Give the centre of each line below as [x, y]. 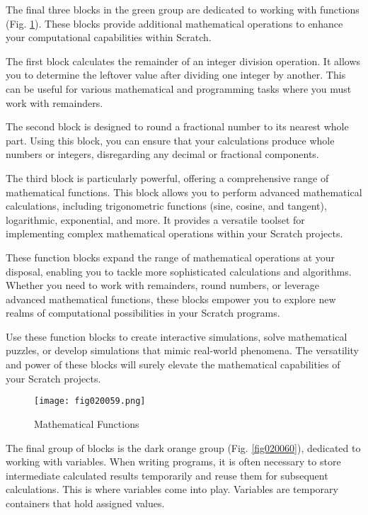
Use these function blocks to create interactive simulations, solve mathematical [177, 336]
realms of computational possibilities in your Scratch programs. [143, 313]
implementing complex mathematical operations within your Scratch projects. [174, 233]
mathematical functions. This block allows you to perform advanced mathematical [184, 192]
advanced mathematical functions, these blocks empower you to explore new [171, 299]
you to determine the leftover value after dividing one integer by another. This [176, 75]
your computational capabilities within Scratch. [109, 37]
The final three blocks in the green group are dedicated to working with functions [183, 9]
